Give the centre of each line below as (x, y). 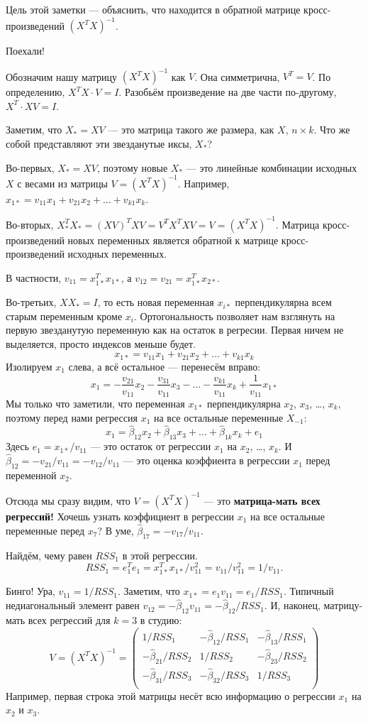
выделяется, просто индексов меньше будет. (101, 343)
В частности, (34, 277)
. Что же (332, 130)
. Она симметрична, (237, 76)
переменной (31, 475)
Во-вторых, (30, 224)
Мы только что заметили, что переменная (95, 404)
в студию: (161, 619)
